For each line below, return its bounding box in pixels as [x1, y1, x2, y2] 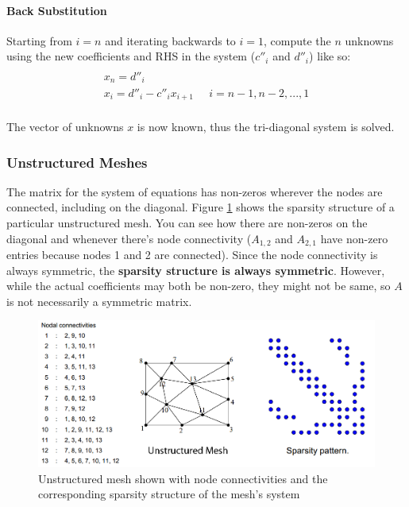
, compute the [264, 32, 331, 48]
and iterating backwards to [105, 32, 236, 48]
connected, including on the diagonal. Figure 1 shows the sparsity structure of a [6, 199, 395, 215]
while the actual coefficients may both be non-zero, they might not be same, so [6, 277, 391, 294]
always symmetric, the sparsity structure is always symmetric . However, [6, 261, 385, 278]
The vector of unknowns [6, 118, 124, 135]
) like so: [309, 48, 351, 64]
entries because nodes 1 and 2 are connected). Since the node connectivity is [6, 246, 378, 263]
